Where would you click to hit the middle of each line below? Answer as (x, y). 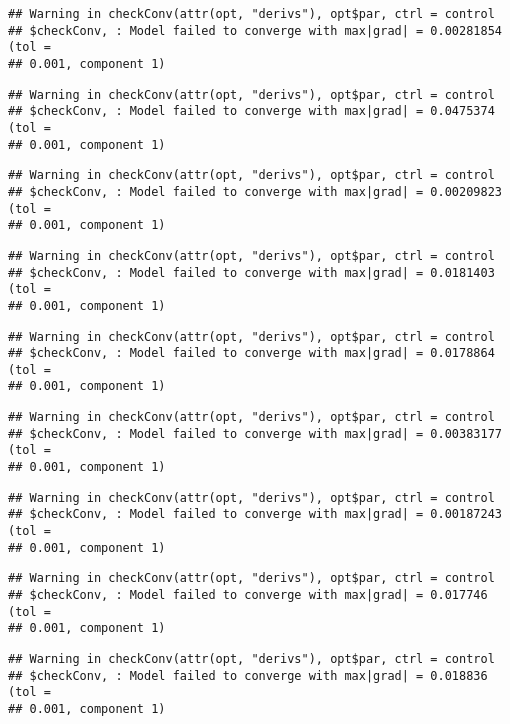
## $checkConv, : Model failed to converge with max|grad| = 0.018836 (248, 675)
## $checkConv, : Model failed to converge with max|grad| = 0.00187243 (255, 514)
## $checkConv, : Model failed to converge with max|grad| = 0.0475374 (251, 111)
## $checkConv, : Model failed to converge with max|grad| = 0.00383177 (255, 433)
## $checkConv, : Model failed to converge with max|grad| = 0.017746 (248, 595)
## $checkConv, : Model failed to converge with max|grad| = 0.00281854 (255, 30)
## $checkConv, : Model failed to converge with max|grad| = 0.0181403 (251, 272)
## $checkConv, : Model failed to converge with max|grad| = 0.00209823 (255, 191)
